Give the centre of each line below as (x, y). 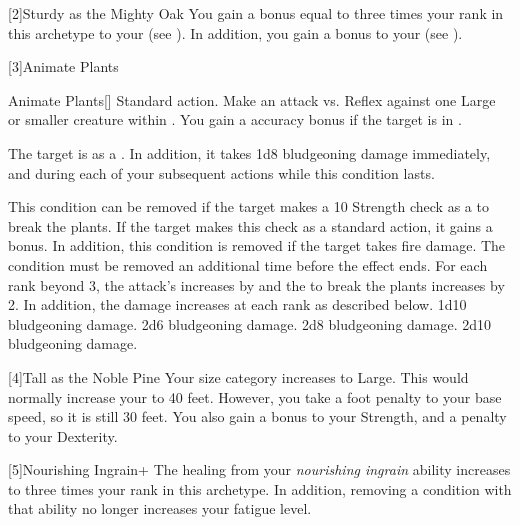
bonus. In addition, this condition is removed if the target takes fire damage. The (257, 245)
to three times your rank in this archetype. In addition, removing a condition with (260, 488)
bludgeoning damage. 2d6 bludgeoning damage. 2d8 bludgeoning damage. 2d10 (250, 323)
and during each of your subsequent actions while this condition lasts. (221, 172)
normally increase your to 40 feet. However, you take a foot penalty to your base (255, 396)
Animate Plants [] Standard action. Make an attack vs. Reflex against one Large (252, 99)
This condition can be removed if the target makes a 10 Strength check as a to (248, 206)
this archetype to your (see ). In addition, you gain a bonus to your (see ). (235, 32)
